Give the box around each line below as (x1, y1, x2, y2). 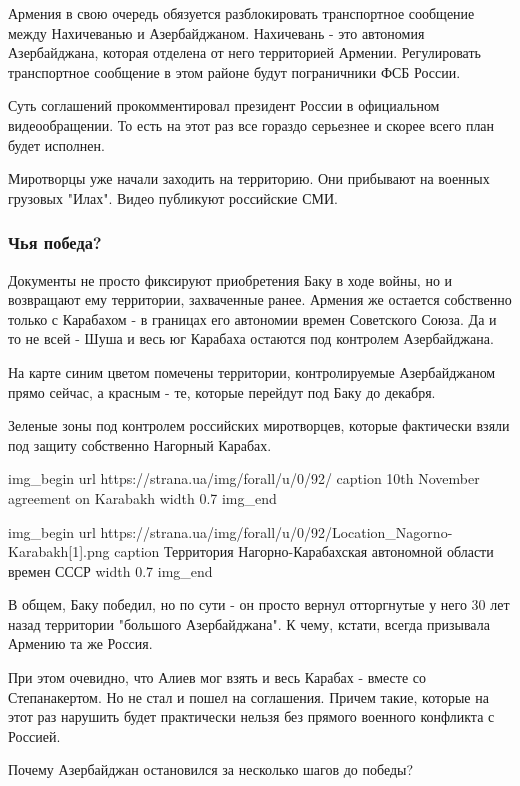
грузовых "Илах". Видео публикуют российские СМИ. (8, 187, 339, 208)
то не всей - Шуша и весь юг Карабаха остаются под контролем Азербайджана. (8, 328, 494, 349)
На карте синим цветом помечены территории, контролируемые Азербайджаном (8, 361, 496, 382)
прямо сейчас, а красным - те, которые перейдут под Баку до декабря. (8, 381, 436, 402)
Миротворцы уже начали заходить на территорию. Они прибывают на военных (8, 168, 490, 189)
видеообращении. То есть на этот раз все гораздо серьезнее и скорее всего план (8, 114, 495, 135)
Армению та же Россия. (8, 633, 153, 654)
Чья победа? (8, 230, 102, 255)
